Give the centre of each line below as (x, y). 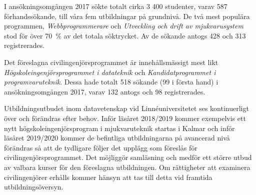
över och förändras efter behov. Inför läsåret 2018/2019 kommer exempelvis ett (125, 118)
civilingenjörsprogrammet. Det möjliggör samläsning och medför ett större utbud (128, 157)
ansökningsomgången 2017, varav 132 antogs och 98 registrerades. (105, 91)
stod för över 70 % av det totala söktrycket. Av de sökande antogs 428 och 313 (125, 35)
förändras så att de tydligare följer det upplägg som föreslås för (101, 147)
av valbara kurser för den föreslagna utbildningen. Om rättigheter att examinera (127, 167)
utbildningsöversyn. (34, 187)
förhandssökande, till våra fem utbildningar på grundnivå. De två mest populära (127, 16)
